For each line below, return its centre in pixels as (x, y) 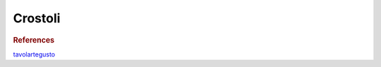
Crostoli (37, 18)
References (34, 40)
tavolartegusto (34, 54)
